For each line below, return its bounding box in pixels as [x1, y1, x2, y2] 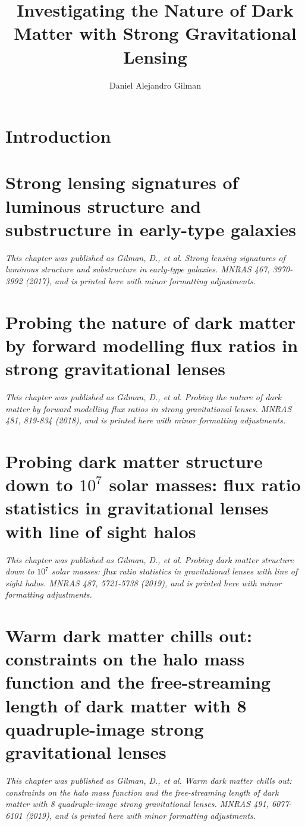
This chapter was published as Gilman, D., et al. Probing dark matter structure [5, 553, 294, 566]
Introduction [5, 124, 111, 148]
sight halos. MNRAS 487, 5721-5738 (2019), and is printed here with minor [5, 576, 282, 589]
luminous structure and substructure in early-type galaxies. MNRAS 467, [5, 263, 270, 275]
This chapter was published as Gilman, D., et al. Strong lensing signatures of [5, 251, 285, 263]
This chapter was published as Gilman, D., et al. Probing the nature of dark [5, 391, 281, 403]
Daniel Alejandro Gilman [109, 78, 201, 91]
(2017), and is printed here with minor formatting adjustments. [25, 274, 256, 287]
